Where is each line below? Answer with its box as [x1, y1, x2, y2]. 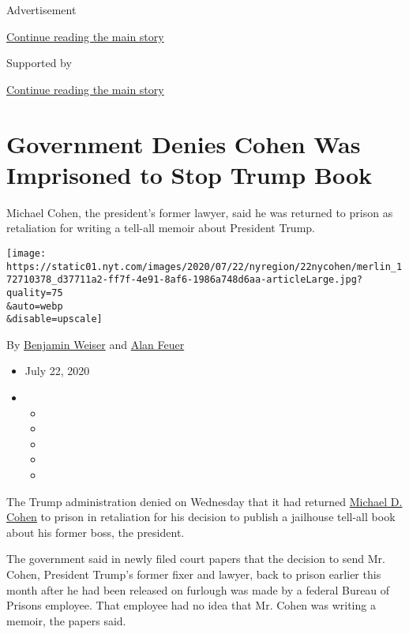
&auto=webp [6, 300, 63, 312]
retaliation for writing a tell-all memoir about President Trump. [6, 219, 315, 236]
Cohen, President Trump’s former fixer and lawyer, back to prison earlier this [6, 565, 381, 582]
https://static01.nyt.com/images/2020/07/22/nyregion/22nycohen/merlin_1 [6, 261, 403, 272]
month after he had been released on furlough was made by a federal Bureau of [6, 581, 390, 598]
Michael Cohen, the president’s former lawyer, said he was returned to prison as [6, 204, 393, 220]
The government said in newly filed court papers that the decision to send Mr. [6, 550, 385, 567]
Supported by [6, 54, 72, 71]
